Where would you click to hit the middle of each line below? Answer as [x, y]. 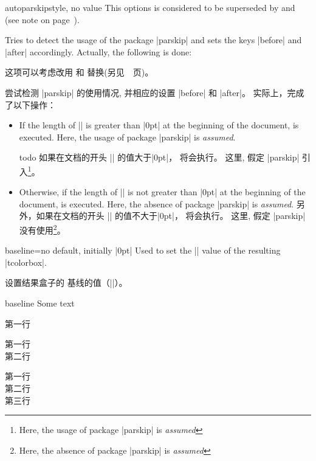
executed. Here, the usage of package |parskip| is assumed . [127, 137]
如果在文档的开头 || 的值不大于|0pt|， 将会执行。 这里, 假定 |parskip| [171, 216]
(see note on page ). [42, 19]
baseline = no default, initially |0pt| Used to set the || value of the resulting [143, 250]
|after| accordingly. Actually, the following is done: [98, 51]
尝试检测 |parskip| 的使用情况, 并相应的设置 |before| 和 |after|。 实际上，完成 [155, 92]
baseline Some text [40, 303]
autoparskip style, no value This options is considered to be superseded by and [150, 7]
